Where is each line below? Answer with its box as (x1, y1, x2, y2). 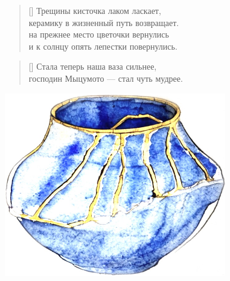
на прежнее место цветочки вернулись (28, 28, 169, 41)
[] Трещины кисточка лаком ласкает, (28, 4, 161, 16)
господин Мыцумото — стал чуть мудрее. (28, 71, 183, 84)
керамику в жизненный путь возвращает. (28, 16, 179, 28)
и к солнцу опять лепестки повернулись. (28, 39, 177, 52)
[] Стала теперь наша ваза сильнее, (28, 60, 157, 73)
